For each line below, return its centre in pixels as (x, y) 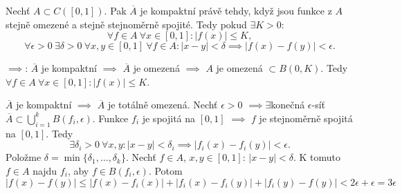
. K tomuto (317, 157)
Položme (24, 157)
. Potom (165, 170)
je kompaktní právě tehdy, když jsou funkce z (236, 10)
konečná (288, 105)
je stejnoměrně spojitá (306, 118)
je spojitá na (169, 118)
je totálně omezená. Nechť (163, 105)
